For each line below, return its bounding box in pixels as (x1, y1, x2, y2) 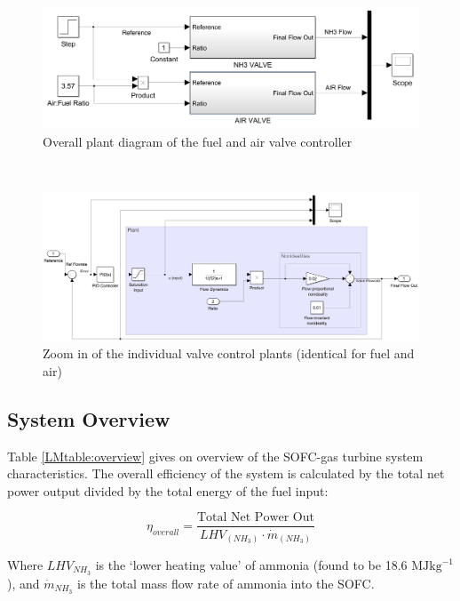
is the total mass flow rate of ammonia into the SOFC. (77, 573, 375, 592)
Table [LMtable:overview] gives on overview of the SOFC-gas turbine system (7, 446, 424, 465)
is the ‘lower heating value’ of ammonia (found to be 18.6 (95, 556, 408, 574)
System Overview (7, 405, 171, 432)
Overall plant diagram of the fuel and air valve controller (43, 132, 353, 150)
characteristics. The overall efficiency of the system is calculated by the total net (7, 464, 445, 483)
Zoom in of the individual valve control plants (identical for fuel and (43, 344, 415, 363)
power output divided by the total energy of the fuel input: (7, 481, 329, 500)
